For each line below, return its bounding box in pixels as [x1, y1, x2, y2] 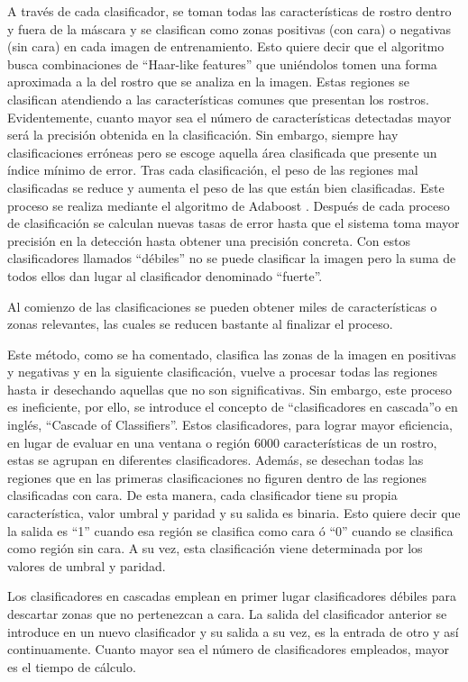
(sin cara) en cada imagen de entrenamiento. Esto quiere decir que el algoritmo [7, 37, 445, 56]
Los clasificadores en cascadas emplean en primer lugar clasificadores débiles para [7, 587, 456, 605]
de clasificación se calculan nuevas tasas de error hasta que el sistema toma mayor [7, 214, 460, 232]
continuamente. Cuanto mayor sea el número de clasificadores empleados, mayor [7, 640, 450, 659]
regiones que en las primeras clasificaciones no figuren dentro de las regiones [7, 468, 427, 486]
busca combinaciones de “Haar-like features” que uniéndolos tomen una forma [7, 54, 437, 73]
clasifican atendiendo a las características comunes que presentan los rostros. [7, 89, 429, 108]
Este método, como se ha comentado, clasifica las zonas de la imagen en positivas [7, 344, 456, 363]
